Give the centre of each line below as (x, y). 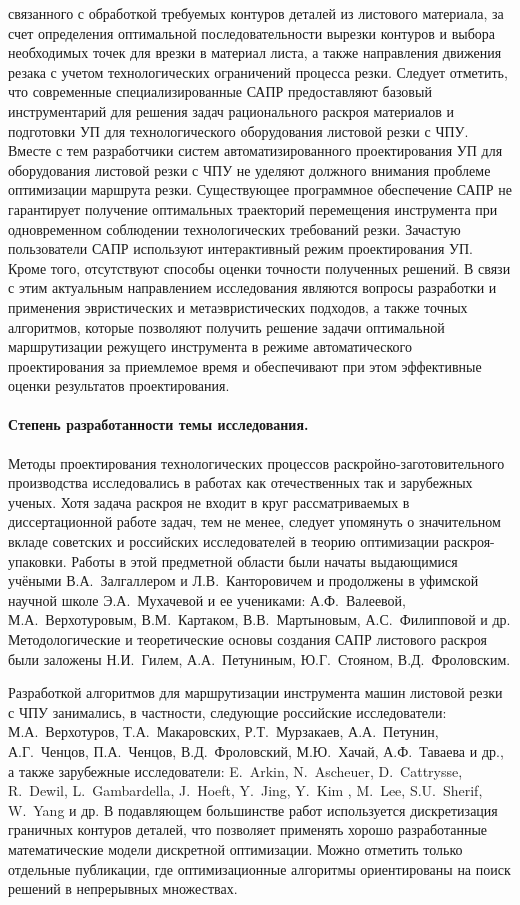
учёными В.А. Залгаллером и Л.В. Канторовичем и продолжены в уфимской (243, 580)
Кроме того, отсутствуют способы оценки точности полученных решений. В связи (259, 267)
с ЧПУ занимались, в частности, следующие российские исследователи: (227, 711)
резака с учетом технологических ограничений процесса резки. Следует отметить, (258, 71)
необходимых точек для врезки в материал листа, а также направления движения (255, 52)
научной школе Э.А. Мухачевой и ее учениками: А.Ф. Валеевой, (207, 599)
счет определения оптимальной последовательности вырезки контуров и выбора (252, 32)
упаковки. (37, 560)
